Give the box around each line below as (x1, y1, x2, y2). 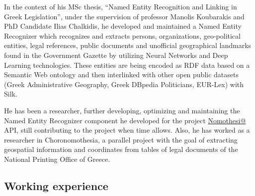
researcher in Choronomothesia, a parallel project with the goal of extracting (4, 134, 238, 145)
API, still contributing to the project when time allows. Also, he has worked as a (4, 125, 250, 135)
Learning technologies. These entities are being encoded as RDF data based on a (4, 59, 250, 70)
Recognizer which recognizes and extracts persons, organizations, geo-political (4, 30, 241, 41)
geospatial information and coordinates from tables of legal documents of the (4, 144, 238, 154)
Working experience (4, 178, 108, 193)
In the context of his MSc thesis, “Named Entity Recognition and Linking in (4, 1, 237, 11)
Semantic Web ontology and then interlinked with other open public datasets (4, 69, 239, 80)
